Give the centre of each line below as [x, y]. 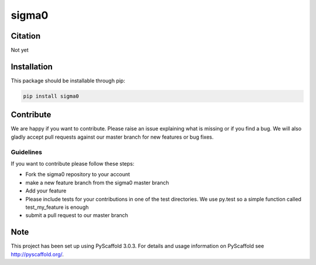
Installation [32, 66]
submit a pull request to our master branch [77, 215]
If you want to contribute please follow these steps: [73, 163]
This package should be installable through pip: [68, 80]
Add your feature [46, 191]
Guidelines [26, 152]
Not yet [20, 50]
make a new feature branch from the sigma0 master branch [97, 183]
